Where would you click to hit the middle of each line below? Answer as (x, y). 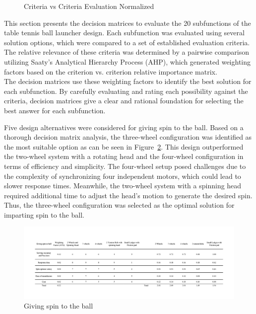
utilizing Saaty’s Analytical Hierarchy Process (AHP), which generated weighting (128, 61)
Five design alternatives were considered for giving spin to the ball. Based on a (124, 127)
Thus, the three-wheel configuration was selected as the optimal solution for (119, 205)
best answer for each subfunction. (55, 110)
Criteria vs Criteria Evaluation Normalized (89, 6)
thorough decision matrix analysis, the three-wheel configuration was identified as (128, 137)
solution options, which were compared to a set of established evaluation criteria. (127, 42)
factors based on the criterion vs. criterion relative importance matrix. (111, 71)
